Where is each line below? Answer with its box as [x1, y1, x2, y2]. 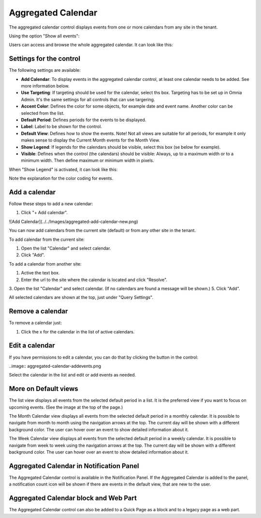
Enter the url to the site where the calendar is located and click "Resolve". [21, 277, 168, 283]
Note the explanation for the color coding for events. [9, 175, 114, 181]
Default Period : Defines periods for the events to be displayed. [21, 117, 146, 123]
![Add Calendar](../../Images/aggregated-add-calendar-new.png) [9, 219, 138, 224]
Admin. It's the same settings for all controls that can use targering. [21, 96, 155, 102]
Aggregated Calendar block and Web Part [9, 494, 137, 502]
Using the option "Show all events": [9, 33, 80, 39]
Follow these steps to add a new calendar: [9, 201, 93, 206]
